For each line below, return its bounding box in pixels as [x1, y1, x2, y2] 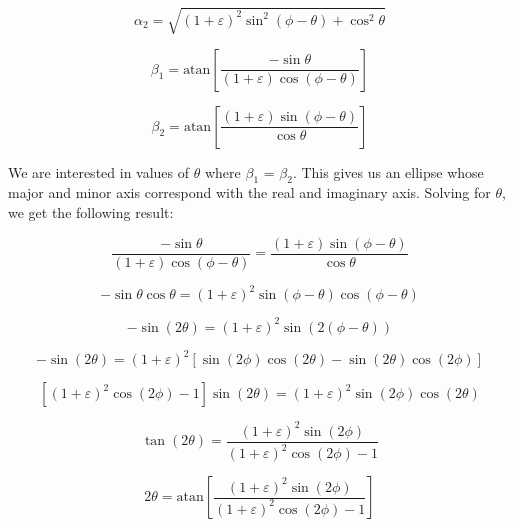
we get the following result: [8, 201, 174, 222]
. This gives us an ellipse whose [292, 161, 484, 182]
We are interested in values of [8, 161, 190, 182]
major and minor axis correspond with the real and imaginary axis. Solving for [8, 182, 491, 203]
